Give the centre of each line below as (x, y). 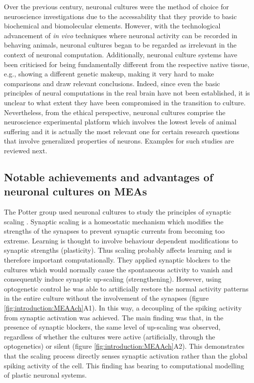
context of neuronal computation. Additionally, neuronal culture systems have (121, 54)
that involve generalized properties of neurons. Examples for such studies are (119, 141)
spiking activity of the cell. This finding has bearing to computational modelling (124, 365)
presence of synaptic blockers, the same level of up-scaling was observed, (112, 327)
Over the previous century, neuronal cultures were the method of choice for (116, 6)
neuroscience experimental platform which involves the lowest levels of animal (120, 122)
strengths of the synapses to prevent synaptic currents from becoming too (115, 231)
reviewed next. (26, 150)
